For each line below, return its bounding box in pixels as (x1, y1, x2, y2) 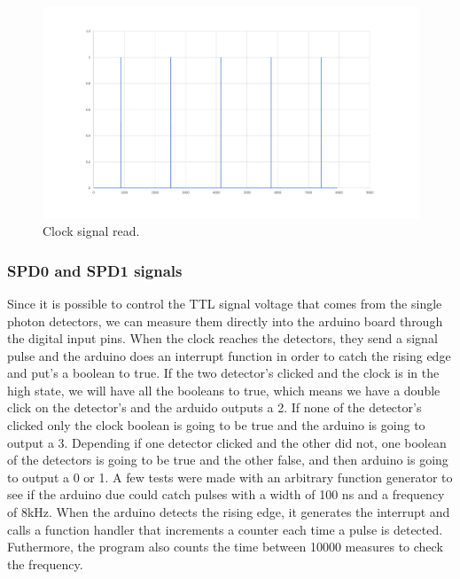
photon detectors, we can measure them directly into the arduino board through (7, 311, 443, 330)
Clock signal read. (43, 222, 140, 240)
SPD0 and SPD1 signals (7, 259, 183, 281)
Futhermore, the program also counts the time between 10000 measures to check (7, 537, 443, 556)
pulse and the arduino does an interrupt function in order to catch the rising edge (7, 346, 451, 364)
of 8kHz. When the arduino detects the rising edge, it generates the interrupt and (7, 503, 450, 521)
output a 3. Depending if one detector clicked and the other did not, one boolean (7, 433, 447, 451)
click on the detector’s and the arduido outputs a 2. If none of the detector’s (7, 398, 422, 417)
